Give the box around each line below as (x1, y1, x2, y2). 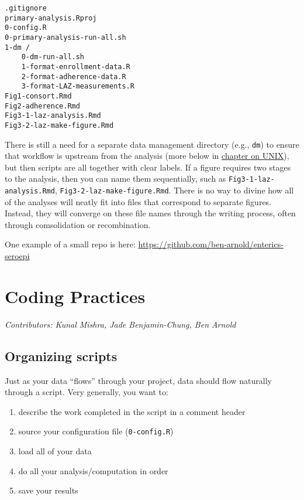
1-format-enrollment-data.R (21, 62, 130, 71)
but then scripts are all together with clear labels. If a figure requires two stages (5, 161, 291, 173)
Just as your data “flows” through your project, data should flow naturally (5, 374, 272, 386)
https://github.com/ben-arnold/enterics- (138, 238, 284, 250)
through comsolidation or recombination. (5, 218, 151, 230)
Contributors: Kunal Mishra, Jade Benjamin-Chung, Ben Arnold (5, 318, 236, 330)
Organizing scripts (5, 346, 118, 365)
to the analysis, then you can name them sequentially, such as (5, 172, 226, 185)
